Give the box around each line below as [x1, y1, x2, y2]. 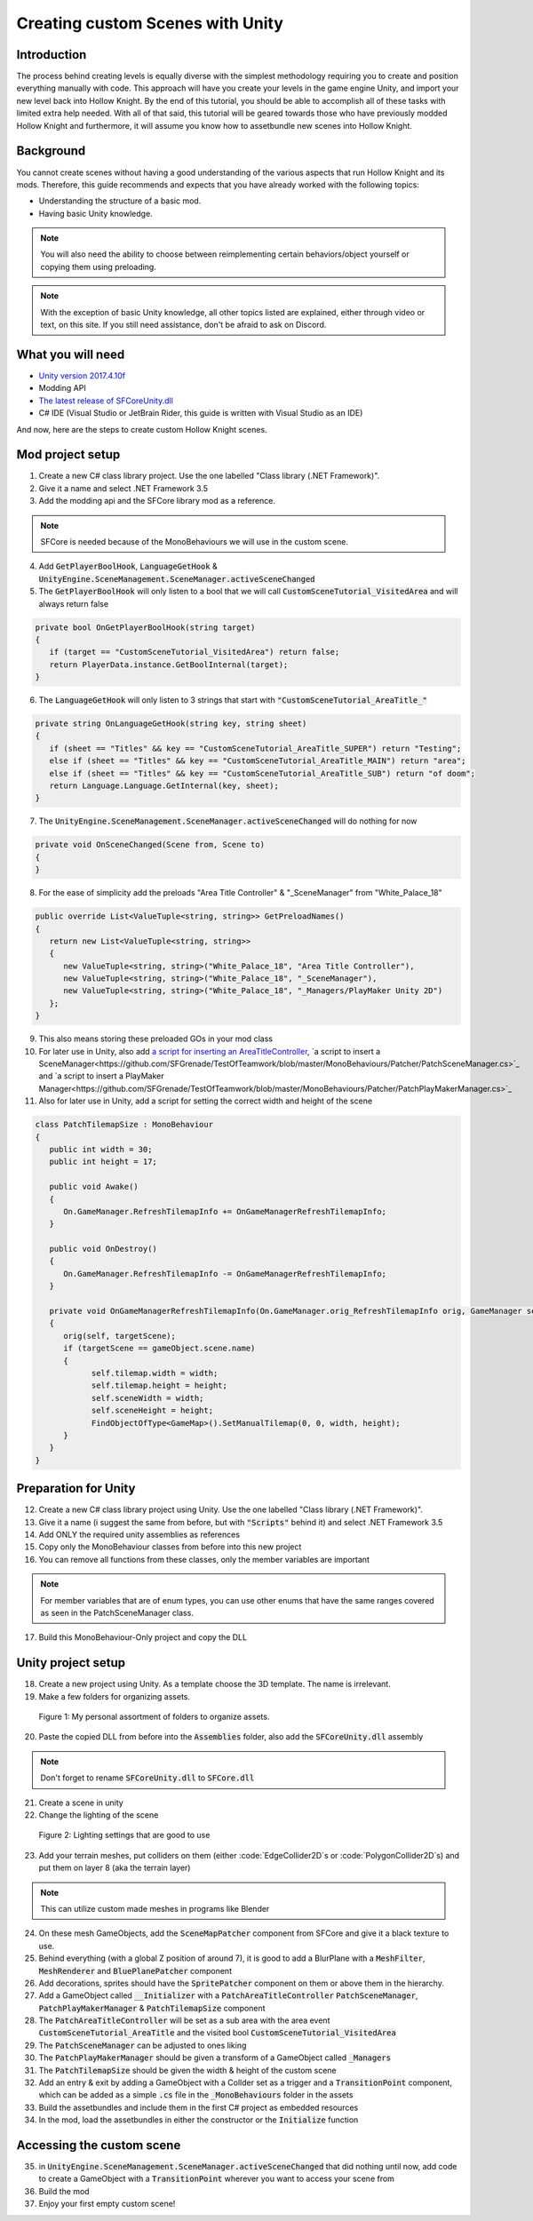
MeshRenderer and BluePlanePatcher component [38, 1965, 233, 1976]
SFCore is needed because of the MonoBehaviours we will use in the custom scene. [40, 536, 348, 546]
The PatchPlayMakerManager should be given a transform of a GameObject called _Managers [38, 2052, 391, 2063]
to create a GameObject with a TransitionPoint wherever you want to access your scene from [38, 2173, 395, 2185]
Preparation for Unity [16, 1481, 136, 1496]
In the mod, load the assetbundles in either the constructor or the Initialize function [38, 2114, 359, 2125]
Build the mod [38, 2185, 90, 2196]
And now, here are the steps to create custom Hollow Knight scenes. [16, 424, 267, 434]
